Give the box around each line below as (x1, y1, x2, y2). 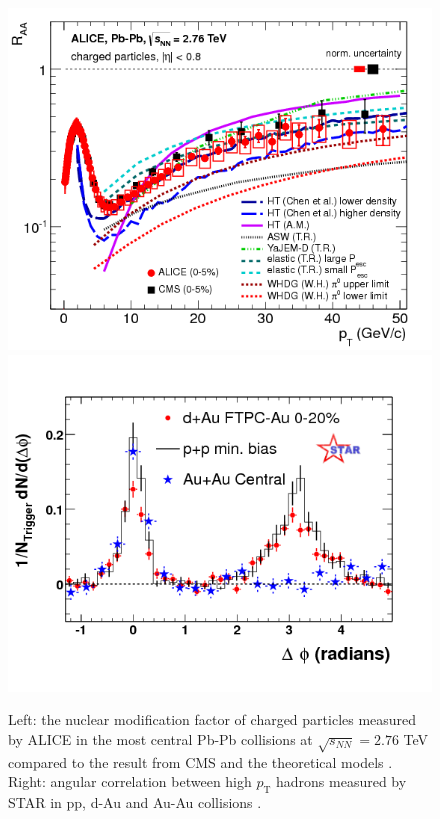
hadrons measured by (276, 771, 407, 792)
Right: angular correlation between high (8, 771, 252, 792)
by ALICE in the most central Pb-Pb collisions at (8, 728, 313, 749)
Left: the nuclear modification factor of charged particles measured (8, 709, 417, 730)
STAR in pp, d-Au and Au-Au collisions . (8, 791, 262, 812)
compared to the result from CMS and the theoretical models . (8, 751, 393, 772)
